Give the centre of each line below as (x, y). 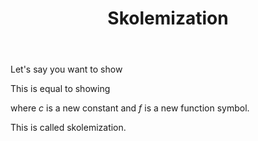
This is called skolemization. (68, 128)
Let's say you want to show (66, 69)
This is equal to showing (60, 89)
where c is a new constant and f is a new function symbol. (130, 108)
